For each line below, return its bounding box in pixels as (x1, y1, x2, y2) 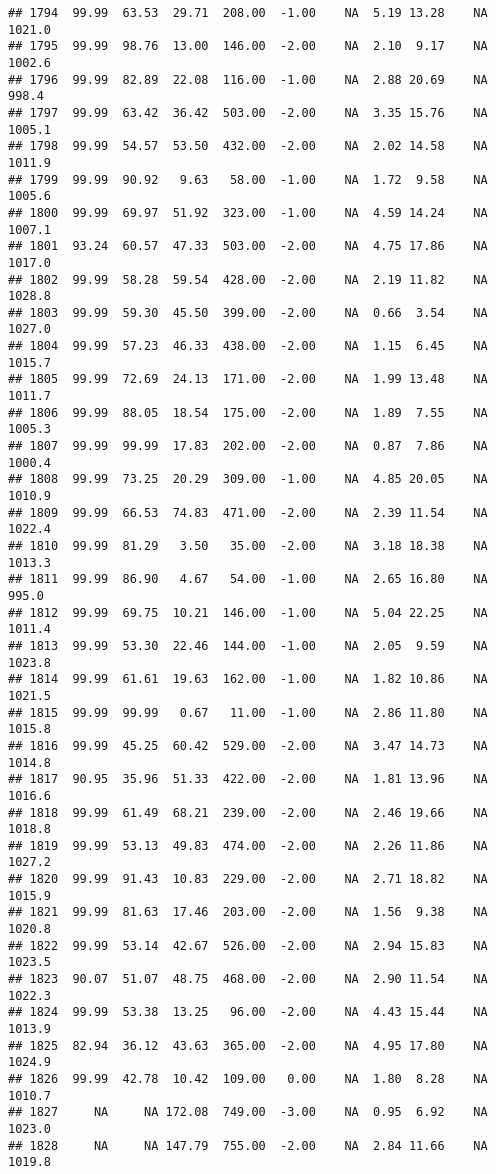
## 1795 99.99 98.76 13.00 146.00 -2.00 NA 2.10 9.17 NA (8, 39, 488, 54)
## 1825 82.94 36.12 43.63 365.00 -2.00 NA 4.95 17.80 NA (8, 1038, 488, 1053)
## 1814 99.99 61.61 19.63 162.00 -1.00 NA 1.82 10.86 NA (8, 672, 488, 687)
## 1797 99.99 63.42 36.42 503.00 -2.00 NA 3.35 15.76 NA (8, 105, 488, 120)
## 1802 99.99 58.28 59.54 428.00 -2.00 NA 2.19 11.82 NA (8, 272, 488, 287)
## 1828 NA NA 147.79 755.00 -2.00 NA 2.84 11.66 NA (8, 1138, 488, 1153)
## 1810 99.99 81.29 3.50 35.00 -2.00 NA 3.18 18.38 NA (8, 539, 488, 553)
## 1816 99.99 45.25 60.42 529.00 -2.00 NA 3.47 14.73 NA (8, 738, 488, 753)
